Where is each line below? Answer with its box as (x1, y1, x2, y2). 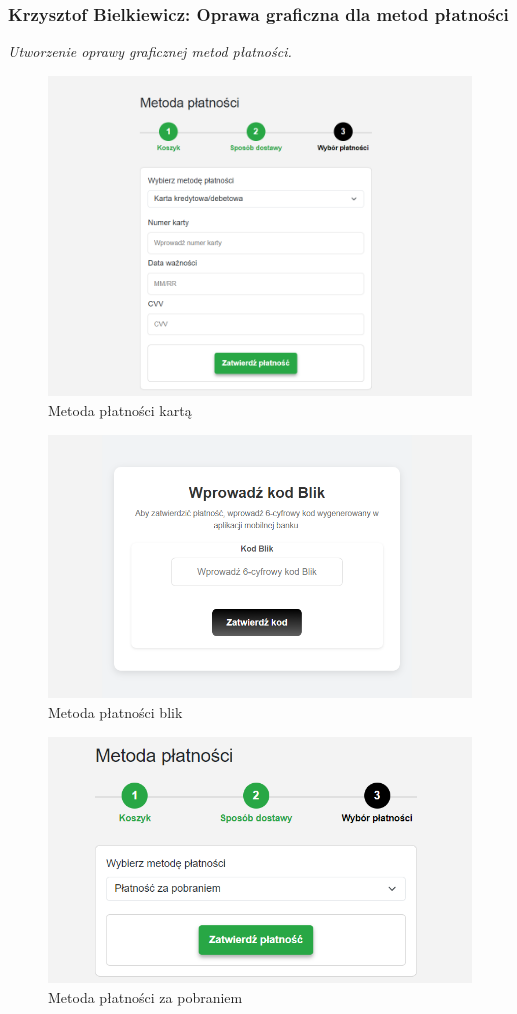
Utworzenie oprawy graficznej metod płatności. (8, 41, 292, 62)
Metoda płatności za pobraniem (48, 986, 243, 1007)
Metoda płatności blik (48, 701, 183, 722)
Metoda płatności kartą (48, 399, 192, 420)
